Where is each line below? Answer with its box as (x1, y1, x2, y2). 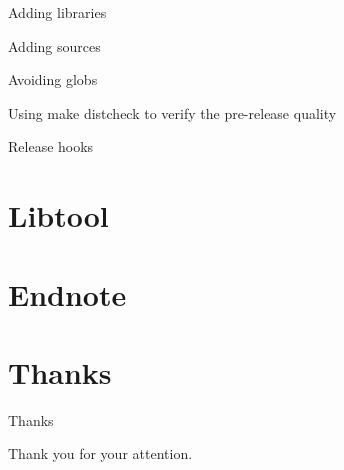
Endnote (8, 273, 127, 314)
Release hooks (8, 136, 94, 157)
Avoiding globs (8, 69, 98, 90)
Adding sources (8, 35, 101, 56)
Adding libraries (8, 2, 107, 22)
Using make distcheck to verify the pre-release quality (8, 102, 337, 123)
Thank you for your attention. (8, 443, 193, 464)
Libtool (8, 195, 109, 236)
